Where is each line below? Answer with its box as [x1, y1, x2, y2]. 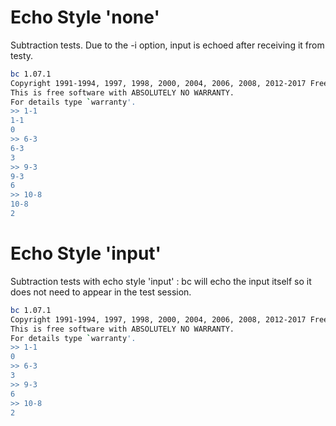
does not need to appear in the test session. [10, 286, 192, 298]
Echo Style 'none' [10, 6, 160, 29]
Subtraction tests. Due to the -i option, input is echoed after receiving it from [10, 39, 325, 51]
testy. [10, 49, 34, 61]
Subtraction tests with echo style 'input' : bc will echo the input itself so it [10, 275, 312, 287]
